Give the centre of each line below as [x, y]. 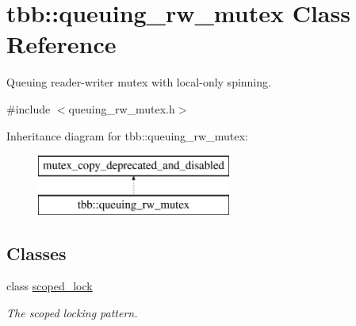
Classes [36, 253]
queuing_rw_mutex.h [122, 108]
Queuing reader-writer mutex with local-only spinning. [139, 82]
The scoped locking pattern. [72, 313]
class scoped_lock [50, 286]
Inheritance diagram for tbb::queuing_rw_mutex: [127, 135]
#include [29, 108]
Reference [61, 44]
